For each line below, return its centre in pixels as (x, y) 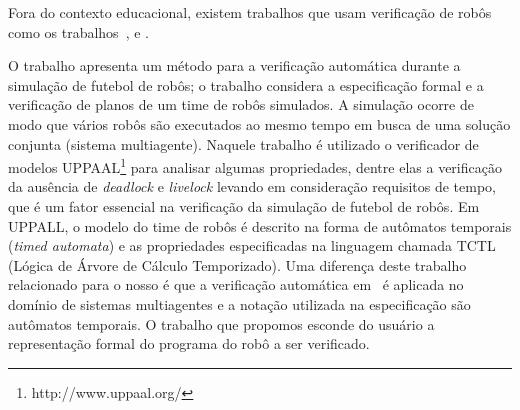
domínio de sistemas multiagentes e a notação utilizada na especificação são (239, 303)
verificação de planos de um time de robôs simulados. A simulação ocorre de (241, 104)
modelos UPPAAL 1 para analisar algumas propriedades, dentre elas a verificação (255, 165)
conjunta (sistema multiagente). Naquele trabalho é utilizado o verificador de (243, 143)
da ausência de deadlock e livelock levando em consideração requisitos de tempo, (252, 186)
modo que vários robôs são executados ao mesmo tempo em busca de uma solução (259, 123)
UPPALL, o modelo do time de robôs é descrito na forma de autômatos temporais (260, 225)
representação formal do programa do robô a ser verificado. (189, 343)
